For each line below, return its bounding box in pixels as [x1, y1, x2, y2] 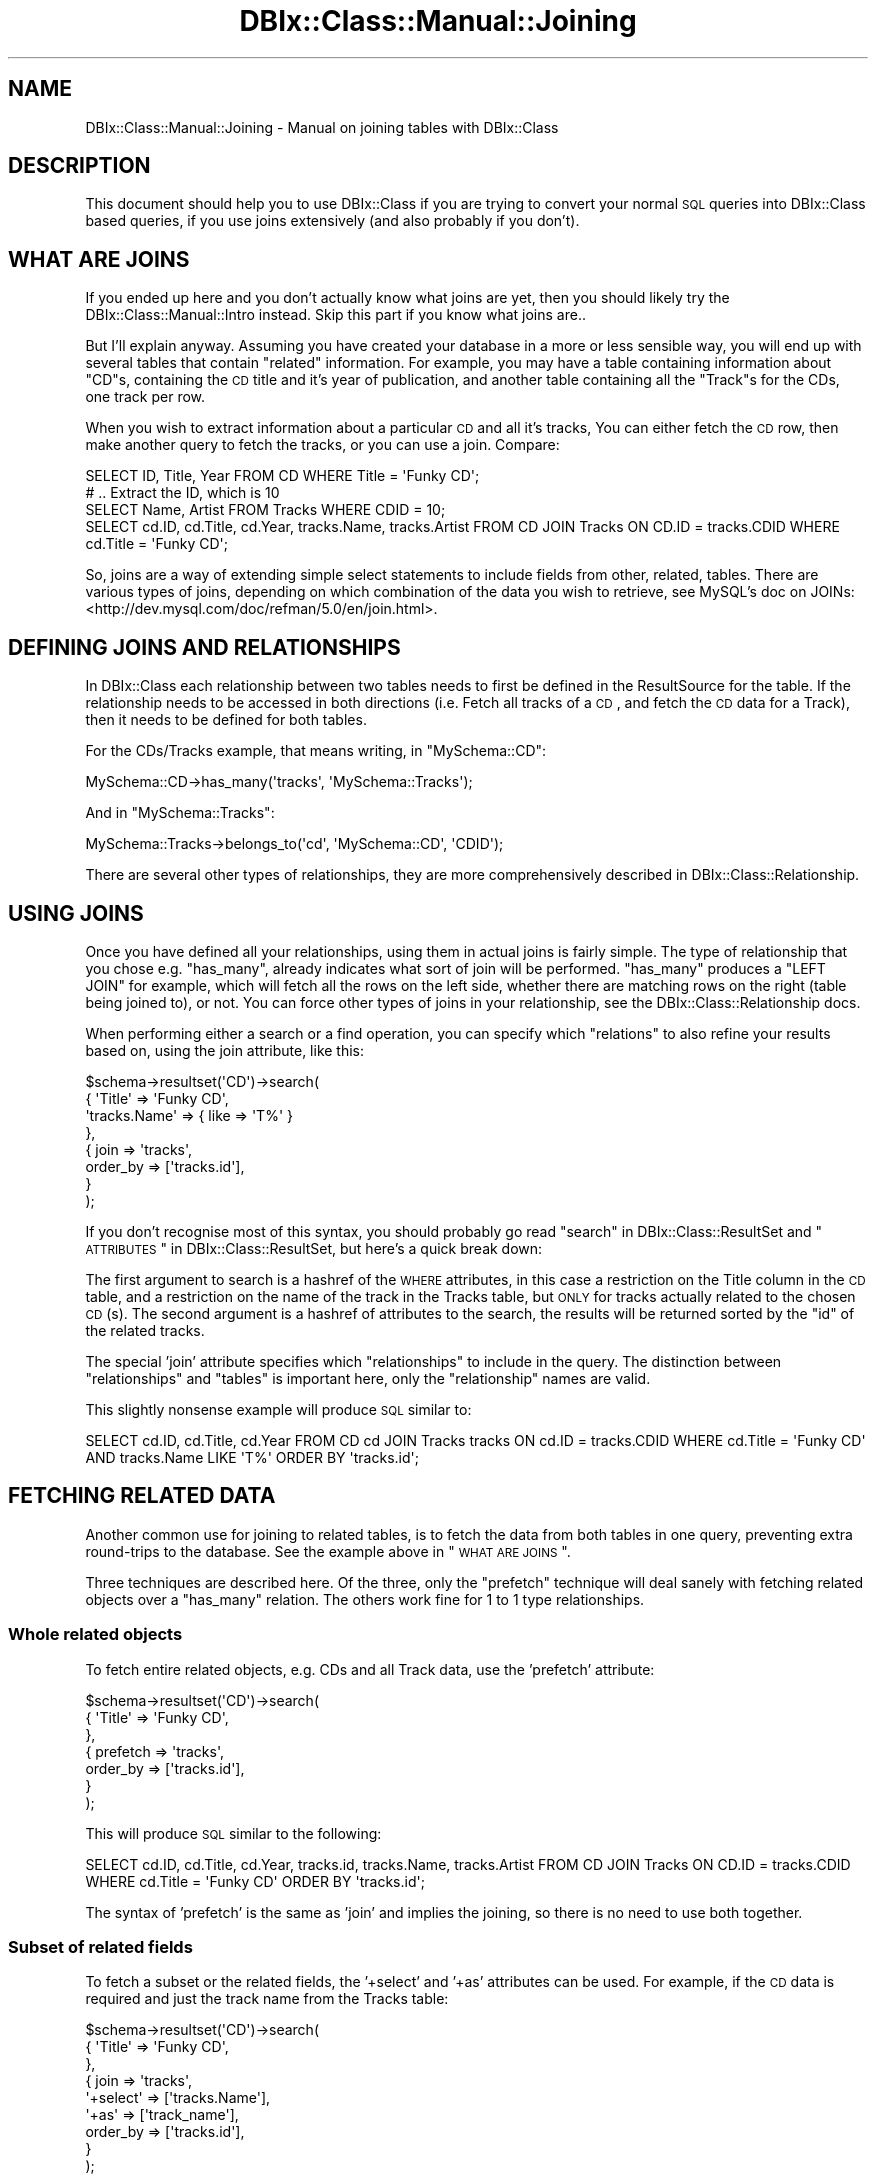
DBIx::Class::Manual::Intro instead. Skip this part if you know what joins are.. [85, 306, 586, 324]
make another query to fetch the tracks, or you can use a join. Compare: [85, 436, 560, 454]
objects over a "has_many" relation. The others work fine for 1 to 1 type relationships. [85, 1590, 645, 1608]
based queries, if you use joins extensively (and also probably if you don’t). [85, 212, 580, 230]
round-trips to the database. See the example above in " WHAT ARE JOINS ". [85, 1542, 571, 1560]
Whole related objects [8, 1624, 183, 1645]
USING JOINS [8, 900, 144, 926]
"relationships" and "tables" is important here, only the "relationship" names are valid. [85, 1369, 651, 1387]
